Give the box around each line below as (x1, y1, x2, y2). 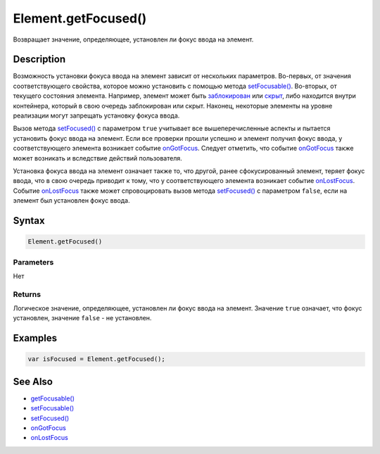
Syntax (13, 215, 45, 227)
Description (13, 53, 66, 65)
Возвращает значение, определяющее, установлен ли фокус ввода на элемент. (13, 35, 254, 44)
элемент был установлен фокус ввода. (13, 196, 130, 205)
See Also (13, 375, 53, 387)
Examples (13, 332, 58, 344)
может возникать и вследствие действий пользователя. (13, 153, 182, 162)
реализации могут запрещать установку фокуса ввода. (13, 111, 180, 120)
